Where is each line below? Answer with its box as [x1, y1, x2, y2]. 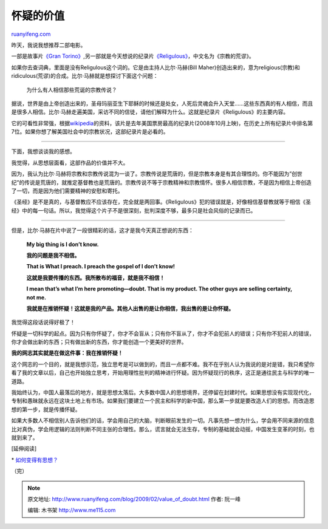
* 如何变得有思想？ [11, 456, 58, 463]
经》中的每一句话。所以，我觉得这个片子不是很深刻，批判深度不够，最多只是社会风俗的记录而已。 [11, 206, 256, 214]
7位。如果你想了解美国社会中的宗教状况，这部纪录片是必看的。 [11, 128, 169, 135]
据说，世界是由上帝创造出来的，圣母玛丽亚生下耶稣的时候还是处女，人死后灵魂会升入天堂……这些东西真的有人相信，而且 [11, 100, 313, 107]
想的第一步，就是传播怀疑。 [11, 406, 81, 413]
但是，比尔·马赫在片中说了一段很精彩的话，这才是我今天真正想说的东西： [11, 227, 194, 234]
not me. [26, 293, 47, 301]
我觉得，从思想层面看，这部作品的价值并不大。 [11, 159, 129, 166]
